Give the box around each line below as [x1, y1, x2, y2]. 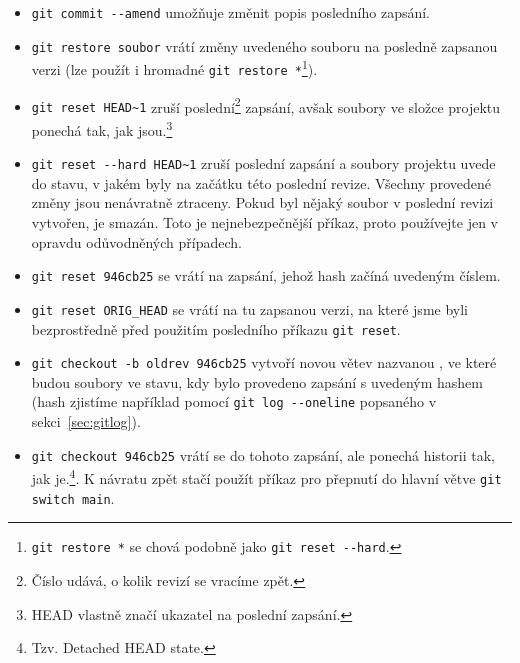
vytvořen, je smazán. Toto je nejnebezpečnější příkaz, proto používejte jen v [31, 212, 498, 233]
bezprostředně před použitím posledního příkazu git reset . [31, 318, 401, 339]
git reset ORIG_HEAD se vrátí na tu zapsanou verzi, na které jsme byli [31, 298, 468, 319]
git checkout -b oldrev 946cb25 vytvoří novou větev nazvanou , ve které [31, 352, 497, 373]
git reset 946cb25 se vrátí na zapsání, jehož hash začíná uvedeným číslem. [31, 265, 501, 286]
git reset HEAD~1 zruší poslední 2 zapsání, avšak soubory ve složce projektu [31, 93, 501, 117]
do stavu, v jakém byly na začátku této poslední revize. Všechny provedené [31, 172, 491, 193]
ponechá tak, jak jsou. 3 [31, 116, 173, 140]
